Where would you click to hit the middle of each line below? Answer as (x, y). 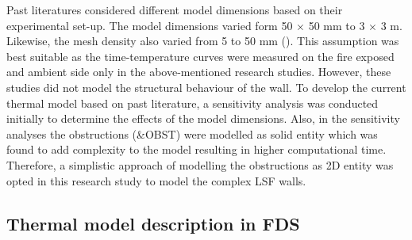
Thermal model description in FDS (153, 223)
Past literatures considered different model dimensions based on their (175, 10)
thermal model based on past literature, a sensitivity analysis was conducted (193, 103)
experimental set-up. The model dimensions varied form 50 (150, 25)
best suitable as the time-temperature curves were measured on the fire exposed (200, 56)
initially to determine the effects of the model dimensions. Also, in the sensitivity (203, 118)
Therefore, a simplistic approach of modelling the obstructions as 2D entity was (200, 164)
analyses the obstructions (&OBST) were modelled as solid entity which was (192, 133)
